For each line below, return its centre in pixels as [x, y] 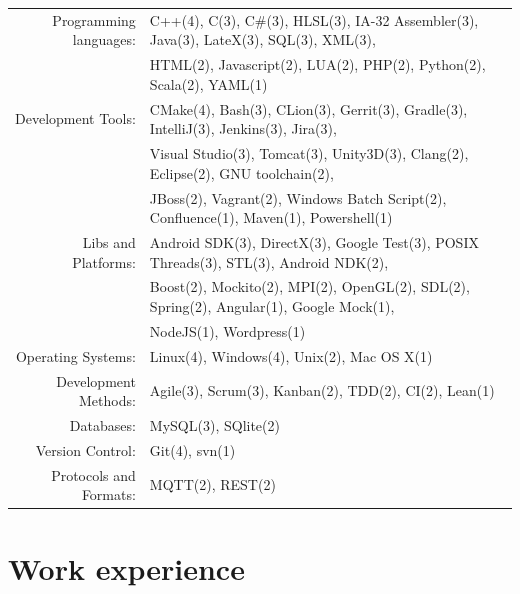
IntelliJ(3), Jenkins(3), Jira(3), [243, 128]
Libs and [109, 241]
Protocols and [93, 474]
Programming [94, 19]
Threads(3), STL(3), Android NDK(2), [269, 261]
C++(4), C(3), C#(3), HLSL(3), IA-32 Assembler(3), [314, 19]
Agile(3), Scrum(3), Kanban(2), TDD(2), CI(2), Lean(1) [322, 390]
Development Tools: [75, 118]
